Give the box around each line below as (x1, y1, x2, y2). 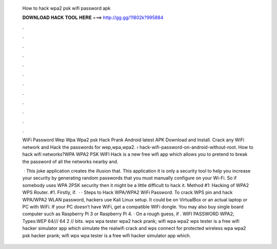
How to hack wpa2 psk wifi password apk (22, 5, 111, 11)
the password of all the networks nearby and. (22, 158, 118, 164)
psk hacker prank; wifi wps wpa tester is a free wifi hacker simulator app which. (22, 232, 191, 238)
